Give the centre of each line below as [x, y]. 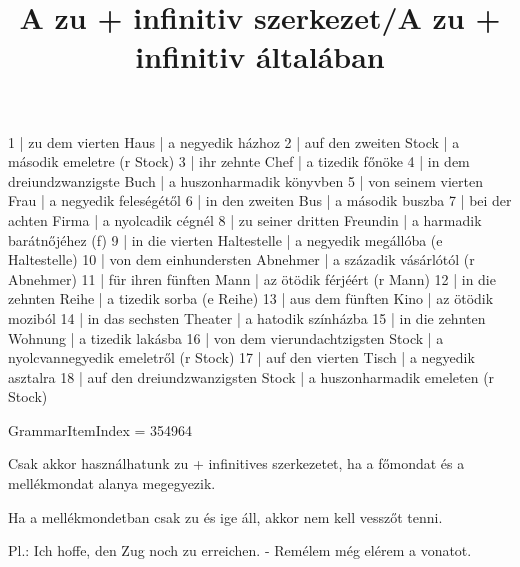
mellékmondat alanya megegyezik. [112, 483]
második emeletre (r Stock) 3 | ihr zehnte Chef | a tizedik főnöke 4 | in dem [239, 161]
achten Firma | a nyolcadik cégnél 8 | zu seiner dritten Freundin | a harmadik [245, 219]
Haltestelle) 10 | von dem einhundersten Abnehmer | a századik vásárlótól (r [241, 259]
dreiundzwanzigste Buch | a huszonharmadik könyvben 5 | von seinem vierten [245, 180]
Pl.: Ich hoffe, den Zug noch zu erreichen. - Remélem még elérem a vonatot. [240, 550]
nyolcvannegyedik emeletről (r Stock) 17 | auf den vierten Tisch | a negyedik [241, 357]
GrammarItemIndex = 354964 [100, 429]
